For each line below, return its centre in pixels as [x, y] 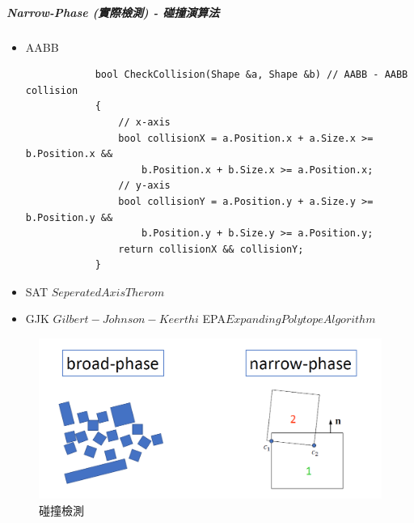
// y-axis [144, 186]
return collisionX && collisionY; [211, 249]
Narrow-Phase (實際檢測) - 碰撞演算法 [113, 12]
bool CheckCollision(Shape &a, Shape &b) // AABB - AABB [251, 75]
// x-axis [144, 122]
